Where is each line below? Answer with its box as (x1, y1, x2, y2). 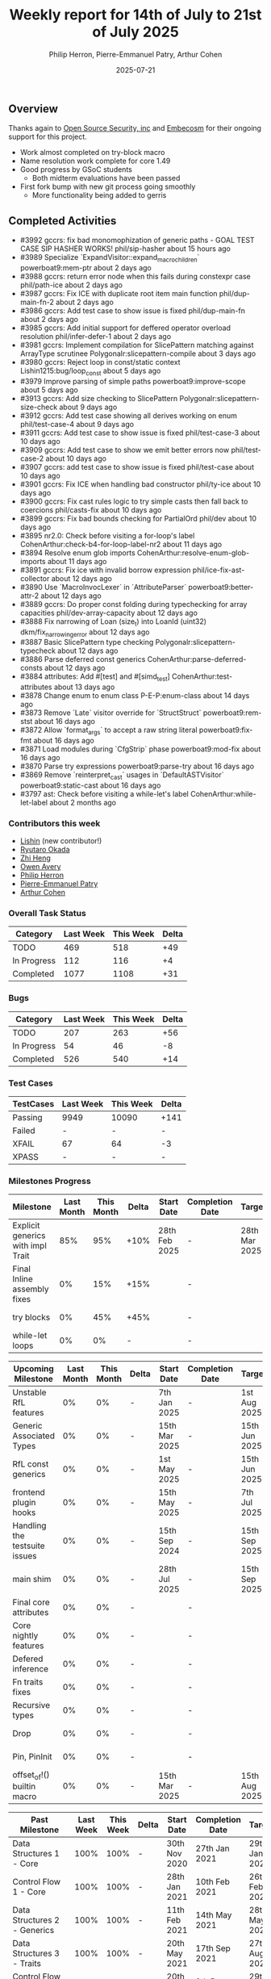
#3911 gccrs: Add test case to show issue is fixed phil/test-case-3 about (19, 428, 261, 437)
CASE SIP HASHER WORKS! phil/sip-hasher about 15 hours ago (19, 244, 231, 253)
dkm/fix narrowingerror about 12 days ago (19, 627, 150, 638)
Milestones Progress (8, 1175, 91, 1186)
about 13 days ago (53, 682, 115, 692)
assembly (12, 1283, 49, 1295)
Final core (12, 1596, 50, 1608)
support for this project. (8, 132, 87, 142)
